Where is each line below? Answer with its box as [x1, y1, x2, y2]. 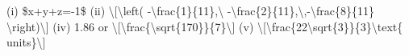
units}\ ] [6, 34, 46, 50]
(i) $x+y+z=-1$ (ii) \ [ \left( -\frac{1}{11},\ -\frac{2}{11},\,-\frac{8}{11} [6, 2, 374, 18]
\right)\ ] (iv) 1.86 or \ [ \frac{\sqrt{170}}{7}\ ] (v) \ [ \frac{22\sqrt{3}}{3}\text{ [6, 18, 403, 34]
